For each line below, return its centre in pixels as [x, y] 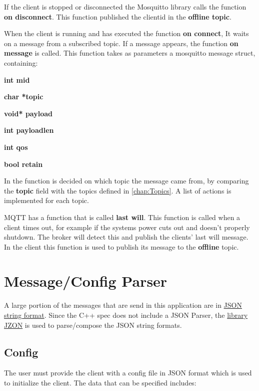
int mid [17, 79]
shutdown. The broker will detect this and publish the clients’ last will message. [126, 237]
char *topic [24, 96]
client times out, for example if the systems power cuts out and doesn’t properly [127, 227]
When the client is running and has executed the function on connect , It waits [126, 33]
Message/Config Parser [86, 281]
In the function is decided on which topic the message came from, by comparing [126, 181]
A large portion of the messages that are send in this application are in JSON [123, 305]
